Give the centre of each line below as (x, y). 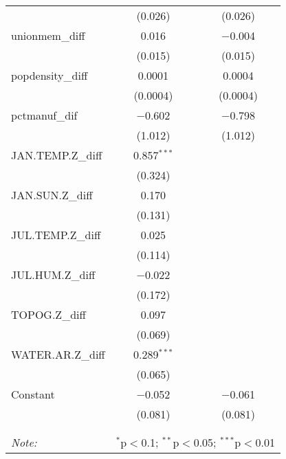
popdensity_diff (49, 75)
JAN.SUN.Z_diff (52, 195)
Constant (33, 394)
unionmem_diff (48, 35)
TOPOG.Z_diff (48, 314)
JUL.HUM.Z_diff (53, 275)
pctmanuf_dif (44, 115)
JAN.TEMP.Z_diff (57, 155)
